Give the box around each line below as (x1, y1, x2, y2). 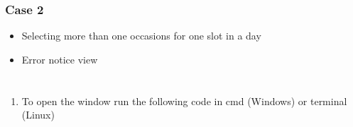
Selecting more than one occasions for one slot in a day (21, 28, 261, 43)
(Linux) (21, 107, 55, 122)
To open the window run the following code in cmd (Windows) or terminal (21, 93, 347, 108)
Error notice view (21, 52, 98, 66)
